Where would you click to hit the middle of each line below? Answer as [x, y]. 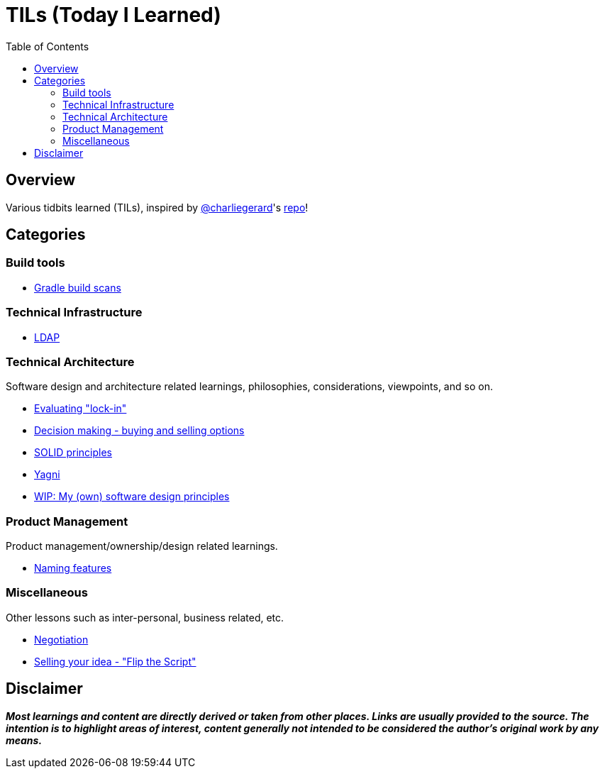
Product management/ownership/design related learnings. [142, 546]
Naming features [73, 568]
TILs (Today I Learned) [113, 15]
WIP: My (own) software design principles [132, 497]
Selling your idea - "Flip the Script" [115, 661]
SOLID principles [73, 453]
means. [24, 740]
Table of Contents [48, 46]
